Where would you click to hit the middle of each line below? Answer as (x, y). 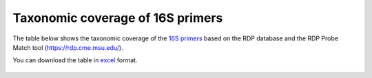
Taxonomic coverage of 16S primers (118, 18)
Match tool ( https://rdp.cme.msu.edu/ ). (68, 47)
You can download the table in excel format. (75, 60)
